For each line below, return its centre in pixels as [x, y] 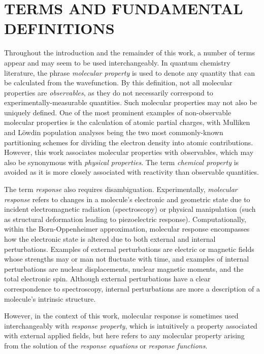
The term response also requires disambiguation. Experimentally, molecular [121, 189]
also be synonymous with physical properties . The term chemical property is [122, 162]
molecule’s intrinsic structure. [50, 298]
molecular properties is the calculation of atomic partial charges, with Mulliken [127, 122]
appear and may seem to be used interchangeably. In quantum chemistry [117, 62]
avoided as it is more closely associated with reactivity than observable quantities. [131, 172]
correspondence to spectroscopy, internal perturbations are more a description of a [132, 288]
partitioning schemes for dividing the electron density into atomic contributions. [129, 142]
